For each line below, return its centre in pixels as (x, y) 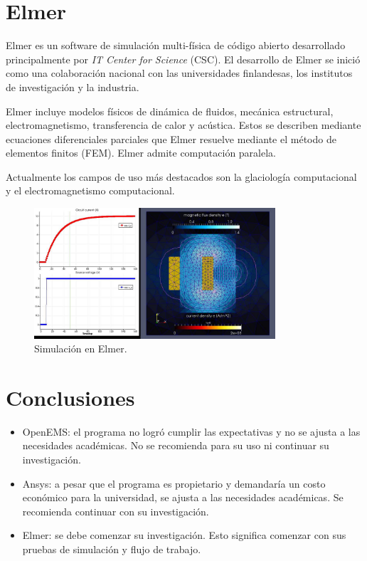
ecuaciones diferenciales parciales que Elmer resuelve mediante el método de (171, 138)
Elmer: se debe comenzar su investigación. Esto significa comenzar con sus (184, 535)
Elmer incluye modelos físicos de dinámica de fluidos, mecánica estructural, (170, 111)
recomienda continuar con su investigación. (116, 511)
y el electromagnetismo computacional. (90, 190)
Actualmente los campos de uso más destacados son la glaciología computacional (181, 176)
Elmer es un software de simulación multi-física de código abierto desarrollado (176, 45)
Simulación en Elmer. (81, 348)
